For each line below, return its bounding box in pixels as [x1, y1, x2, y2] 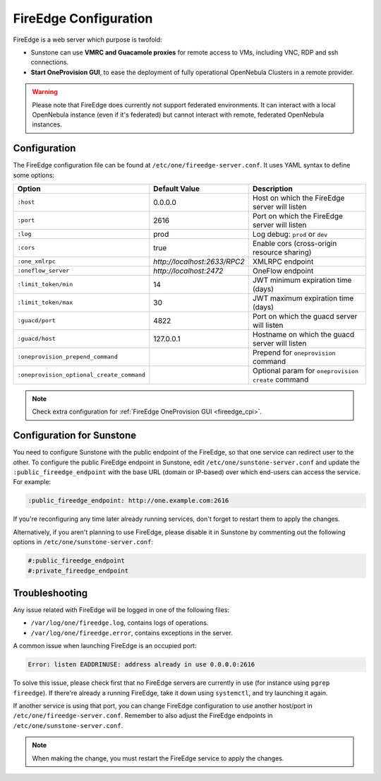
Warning [32, 88, 58, 96]
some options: [13, 170, 55, 180]
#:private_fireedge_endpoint [28, 566, 129, 575]
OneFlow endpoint [252, 266, 314, 276]
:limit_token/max [17, 299, 73, 307]
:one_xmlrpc [17, 258, 56, 265]
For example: [13, 478, 52, 486]
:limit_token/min [17, 281, 73, 288]
